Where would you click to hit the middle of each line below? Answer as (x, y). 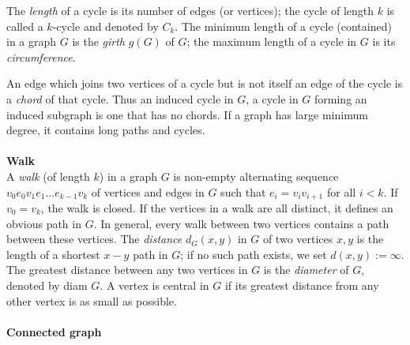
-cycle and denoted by (105, 26)
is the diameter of (306, 270)
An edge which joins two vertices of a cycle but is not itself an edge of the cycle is (205, 83)
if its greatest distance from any (302, 285)
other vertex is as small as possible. (92, 300)
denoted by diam (47, 285)
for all (341, 191)
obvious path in (44, 223)
